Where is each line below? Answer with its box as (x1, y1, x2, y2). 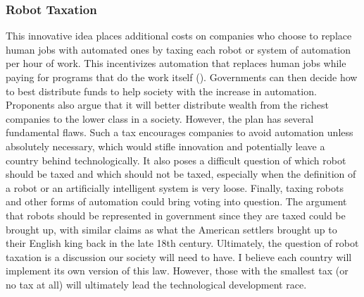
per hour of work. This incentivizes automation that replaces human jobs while (6, 56, 346, 71)
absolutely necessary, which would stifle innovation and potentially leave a (6, 138, 325, 153)
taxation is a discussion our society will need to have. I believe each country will (6, 249, 352, 264)
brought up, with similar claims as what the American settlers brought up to (6, 222, 337, 236)
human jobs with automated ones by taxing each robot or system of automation (6, 42, 351, 56)
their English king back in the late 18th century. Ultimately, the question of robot (6, 236, 359, 250)
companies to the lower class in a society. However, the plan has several (6, 111, 314, 126)
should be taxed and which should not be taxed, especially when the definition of (6, 166, 356, 181)
